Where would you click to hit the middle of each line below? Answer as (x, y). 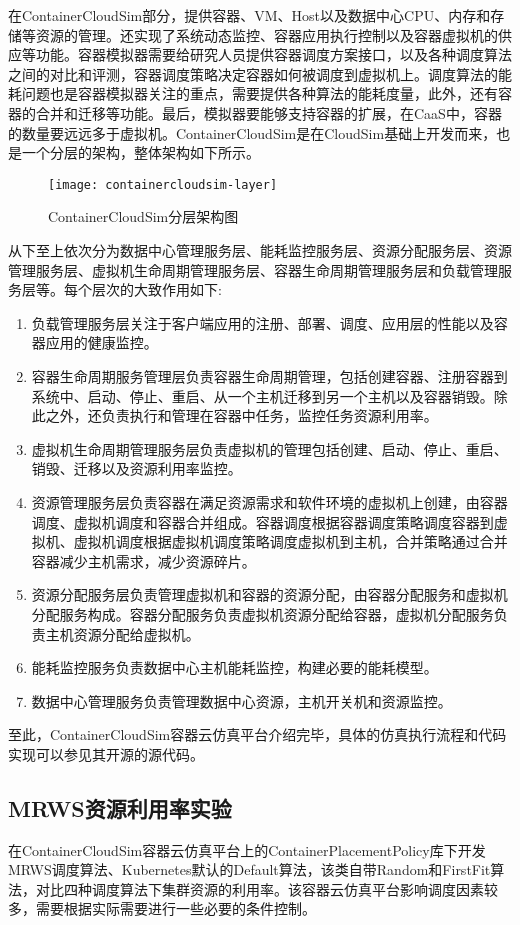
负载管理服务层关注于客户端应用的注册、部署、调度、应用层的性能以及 (262, 322)
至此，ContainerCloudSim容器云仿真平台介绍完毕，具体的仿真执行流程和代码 (257, 734)
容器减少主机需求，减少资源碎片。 (143, 560)
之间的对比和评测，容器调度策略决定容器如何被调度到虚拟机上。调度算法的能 (260, 73)
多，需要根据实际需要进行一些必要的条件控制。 (162, 908)
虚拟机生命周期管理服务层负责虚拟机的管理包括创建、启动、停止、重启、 (269, 448)
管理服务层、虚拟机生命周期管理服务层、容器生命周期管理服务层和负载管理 (253, 269)
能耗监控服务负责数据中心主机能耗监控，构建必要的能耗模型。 (234, 667)
